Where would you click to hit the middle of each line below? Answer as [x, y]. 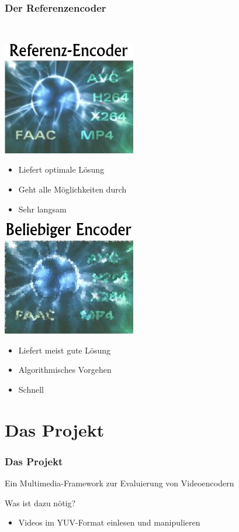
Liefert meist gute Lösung [65, 350]
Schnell [31, 389]
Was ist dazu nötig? [40, 502]
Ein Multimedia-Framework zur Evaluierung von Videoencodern [119, 483]
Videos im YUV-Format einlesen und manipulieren [109, 522]
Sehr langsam [42, 209]
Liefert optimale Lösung [61, 169]
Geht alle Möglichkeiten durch [72, 189]
